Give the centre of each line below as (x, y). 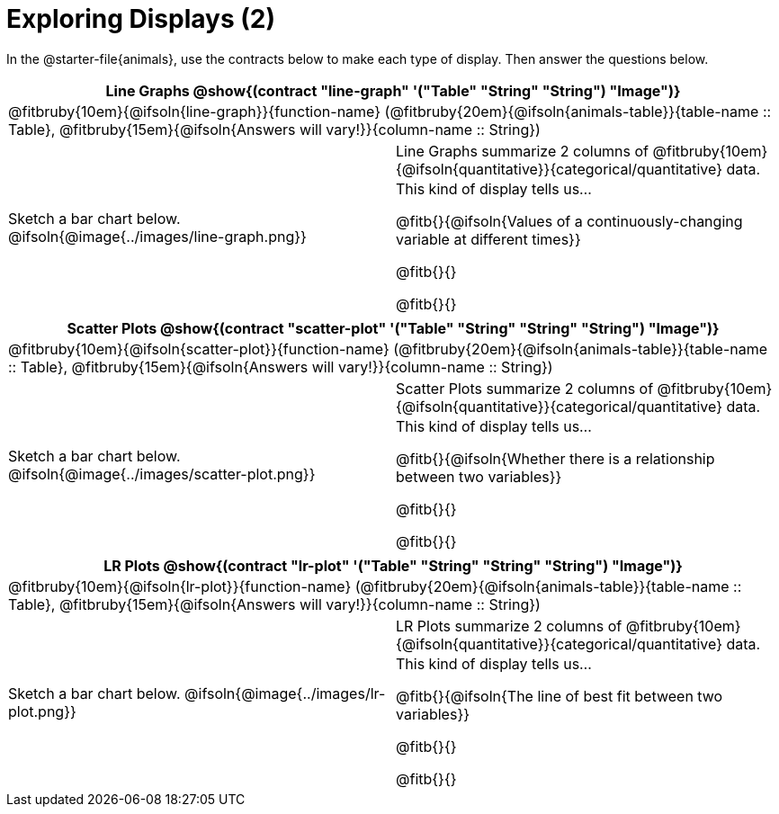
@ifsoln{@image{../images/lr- (285, 693)
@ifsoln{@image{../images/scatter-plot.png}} (162, 474)
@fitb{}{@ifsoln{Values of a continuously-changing (569, 221)
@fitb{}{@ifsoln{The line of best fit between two (560, 696)
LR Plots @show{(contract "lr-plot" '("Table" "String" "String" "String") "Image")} (393, 565)
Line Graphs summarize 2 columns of (523, 151)
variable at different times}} (488, 239)
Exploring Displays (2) (141, 19)
